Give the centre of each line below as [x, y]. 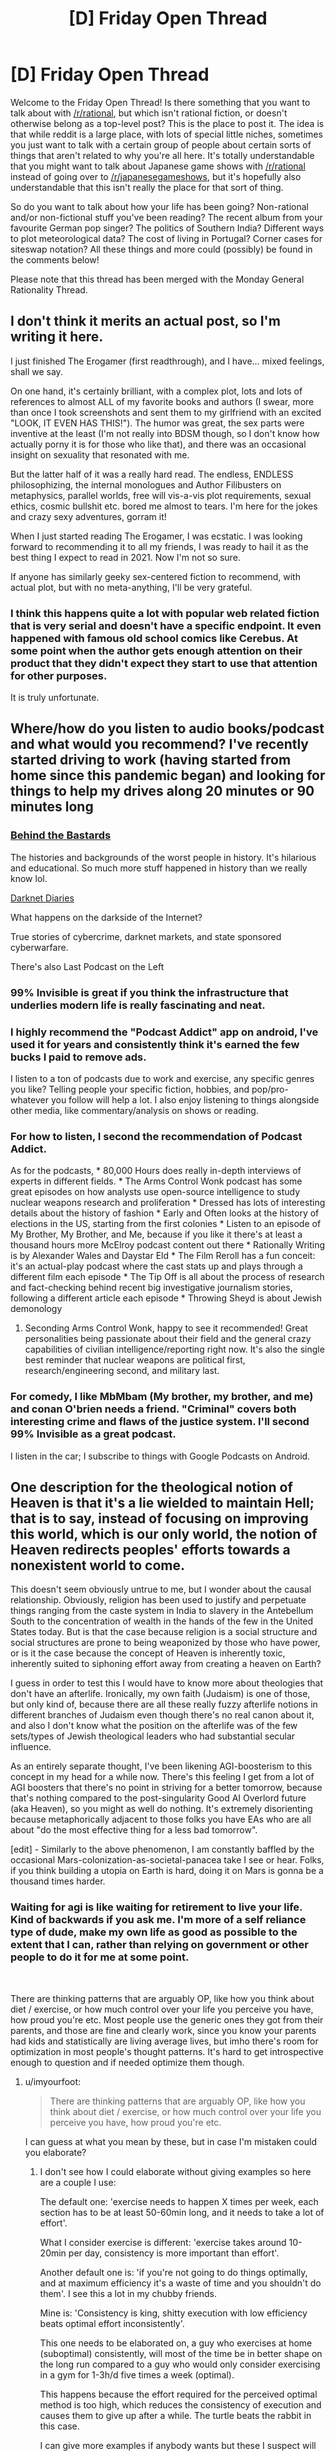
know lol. [29, 878]
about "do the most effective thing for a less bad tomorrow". [134, 1830]
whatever [29, 1099]
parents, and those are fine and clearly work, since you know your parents [163, 2030]
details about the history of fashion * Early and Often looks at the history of [165, 1213]
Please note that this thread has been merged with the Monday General [157, 279]
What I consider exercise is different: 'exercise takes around [163, 2242]
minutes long [52, 807]
